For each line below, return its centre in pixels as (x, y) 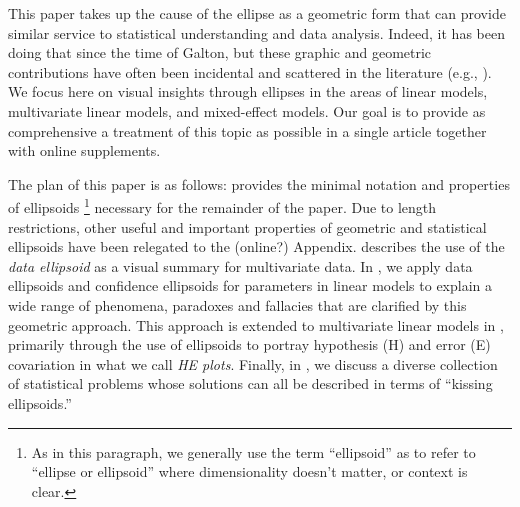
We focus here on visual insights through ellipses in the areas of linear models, (248, 91)
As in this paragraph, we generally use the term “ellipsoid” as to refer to (253, 451)
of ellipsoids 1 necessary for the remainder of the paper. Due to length (222, 205)
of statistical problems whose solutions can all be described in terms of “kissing (250, 383)
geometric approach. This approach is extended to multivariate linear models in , (256, 324)
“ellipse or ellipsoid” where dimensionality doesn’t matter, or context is (249, 471)
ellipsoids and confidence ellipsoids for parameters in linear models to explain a (250, 285)
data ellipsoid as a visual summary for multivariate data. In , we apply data (240, 265)
